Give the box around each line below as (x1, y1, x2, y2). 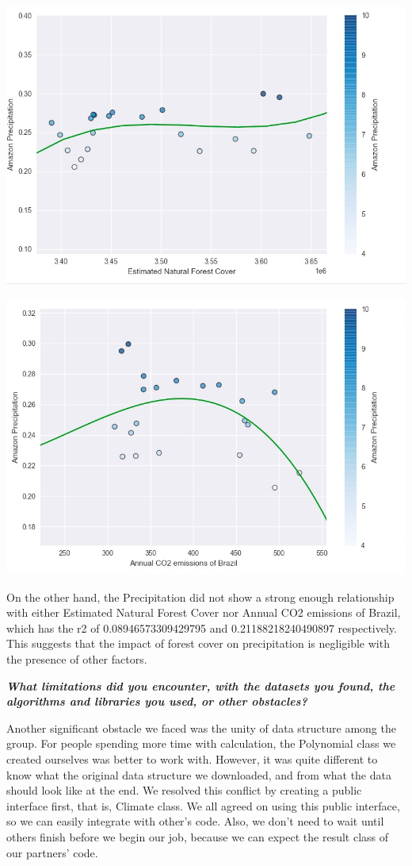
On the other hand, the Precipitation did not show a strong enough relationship (6, 588, 395, 605)
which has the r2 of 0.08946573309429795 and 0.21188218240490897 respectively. (6, 619, 397, 636)
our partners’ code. (6, 844, 98, 860)
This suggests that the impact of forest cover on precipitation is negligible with (6, 635, 390, 652)
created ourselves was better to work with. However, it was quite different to (6, 750, 378, 767)
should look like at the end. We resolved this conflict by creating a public (6, 782, 362, 799)
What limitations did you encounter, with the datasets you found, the (6, 677, 395, 694)
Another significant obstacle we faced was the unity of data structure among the (6, 719, 396, 736)
